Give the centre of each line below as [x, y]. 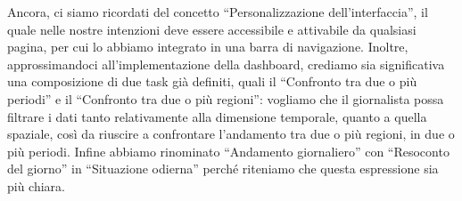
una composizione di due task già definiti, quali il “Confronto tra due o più [212, 81]
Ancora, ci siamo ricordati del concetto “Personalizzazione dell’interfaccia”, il [218, 12]
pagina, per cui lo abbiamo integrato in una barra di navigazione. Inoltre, [208, 47]
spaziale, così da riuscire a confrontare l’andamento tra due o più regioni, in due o [231, 134]
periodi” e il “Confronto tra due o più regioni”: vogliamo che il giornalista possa [226, 98]
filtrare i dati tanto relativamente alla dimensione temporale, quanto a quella [217, 116]
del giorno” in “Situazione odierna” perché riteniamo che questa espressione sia [223, 169]
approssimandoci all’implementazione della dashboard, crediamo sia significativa [226, 64]
